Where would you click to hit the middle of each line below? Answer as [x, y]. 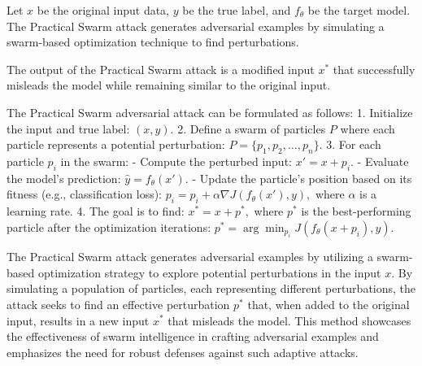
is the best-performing [356, 211]
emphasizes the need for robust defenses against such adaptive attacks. [183, 352]
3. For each [354, 144]
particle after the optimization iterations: [109, 227]
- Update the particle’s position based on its [302, 178]
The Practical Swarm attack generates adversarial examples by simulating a [196, 26]
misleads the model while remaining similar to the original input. [169, 85]
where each [368, 128]
